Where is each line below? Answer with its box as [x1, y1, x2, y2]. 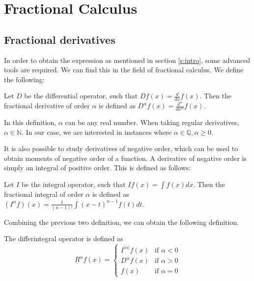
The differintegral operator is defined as [4, 233, 123, 244]
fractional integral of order [4, 188, 84, 199]
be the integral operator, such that [21, 179, 126, 189]
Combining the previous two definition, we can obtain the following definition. [4, 217, 239, 227]
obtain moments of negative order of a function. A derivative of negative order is [4, 153, 247, 163]
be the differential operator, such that [24, 91, 138, 101]
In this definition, [4, 117, 56, 127]
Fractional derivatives [4, 31, 115, 47]
